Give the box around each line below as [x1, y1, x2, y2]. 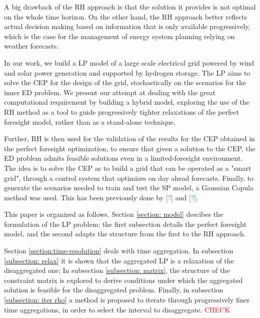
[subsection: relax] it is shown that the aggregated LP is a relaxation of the [4, 255, 234, 265]
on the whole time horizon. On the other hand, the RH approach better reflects [4, 11, 247, 22]
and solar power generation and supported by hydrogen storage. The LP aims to [4, 67, 250, 78]
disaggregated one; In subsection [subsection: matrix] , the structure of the [4, 265, 230, 275]
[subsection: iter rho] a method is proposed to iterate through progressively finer [4, 294, 250, 305]
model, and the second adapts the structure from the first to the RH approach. [4, 228, 246, 239]
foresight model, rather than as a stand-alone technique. [4, 116, 175, 127]
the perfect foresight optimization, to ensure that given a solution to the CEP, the [4, 143, 255, 153]
